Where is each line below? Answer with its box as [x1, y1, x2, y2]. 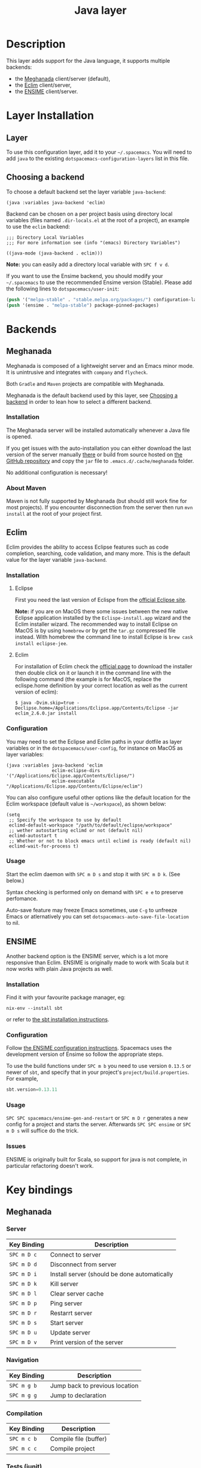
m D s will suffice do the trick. [6, 1127, 79, 1134]
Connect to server [50, 1250, 101, 1258]
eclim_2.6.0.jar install [14, 710, 77, 716]
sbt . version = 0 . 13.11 [6, 1086, 58, 1093]
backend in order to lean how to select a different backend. [6, 398, 152, 405]
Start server [50, 1318, 84, 1327]
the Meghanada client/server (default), [14, 75, 111, 82]
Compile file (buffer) [50, 1435, 108, 1443]
